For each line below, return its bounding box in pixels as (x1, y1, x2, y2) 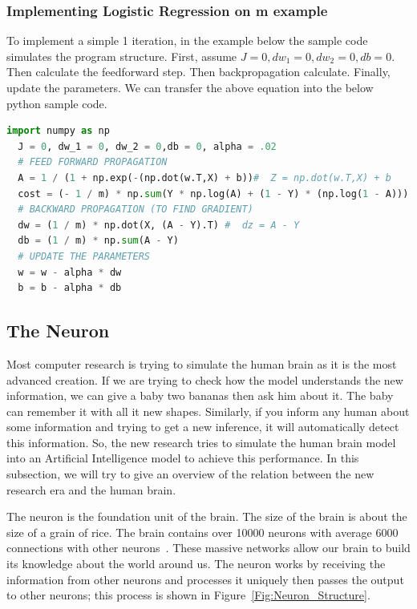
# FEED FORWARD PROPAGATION (18, 156, 168, 168)
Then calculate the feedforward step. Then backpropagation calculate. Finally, (6, 63, 391, 80)
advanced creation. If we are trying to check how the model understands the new (6, 371, 403, 388)
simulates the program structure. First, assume (6, 47, 237, 64)
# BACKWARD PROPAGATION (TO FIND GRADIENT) (18, 204, 253, 216)
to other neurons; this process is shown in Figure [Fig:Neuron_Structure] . (6, 587, 370, 603)
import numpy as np (6, 125, 110, 137)
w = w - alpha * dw (18, 266, 122, 278)
